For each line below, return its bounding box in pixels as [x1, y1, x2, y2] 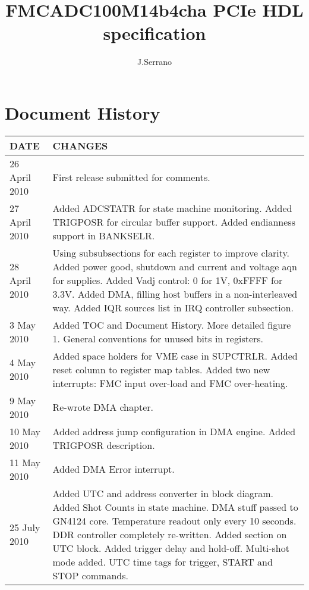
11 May [10, 455, 41, 469]
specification [103, 21, 206, 45]
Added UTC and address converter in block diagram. [52, 486, 274, 500]
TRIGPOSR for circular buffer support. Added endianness [52, 214, 295, 229]
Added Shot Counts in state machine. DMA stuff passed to [52, 500, 298, 514]
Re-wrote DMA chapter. [52, 400, 153, 414]
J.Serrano [137, 55, 172, 68]
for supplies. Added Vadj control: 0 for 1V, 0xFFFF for [52, 273, 283, 287]
